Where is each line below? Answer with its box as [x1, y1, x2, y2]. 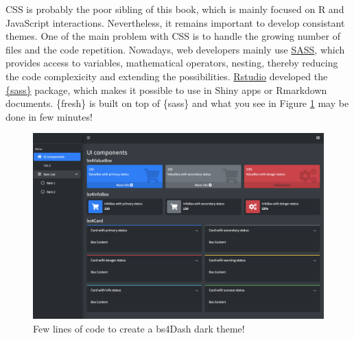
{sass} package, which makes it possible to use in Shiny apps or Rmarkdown [5, 82, 327, 97]
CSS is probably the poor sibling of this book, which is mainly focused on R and [5, 2, 344, 16]
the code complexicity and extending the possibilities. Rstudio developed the [5, 69, 328, 83]
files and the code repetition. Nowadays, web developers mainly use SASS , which [5, 42, 345, 56]
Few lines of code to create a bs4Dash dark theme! [33, 321, 245, 335]
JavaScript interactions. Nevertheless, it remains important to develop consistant [5, 15, 345, 29]
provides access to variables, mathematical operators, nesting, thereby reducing [5, 56, 338, 70]
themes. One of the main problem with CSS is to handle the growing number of [5, 29, 340, 43]
